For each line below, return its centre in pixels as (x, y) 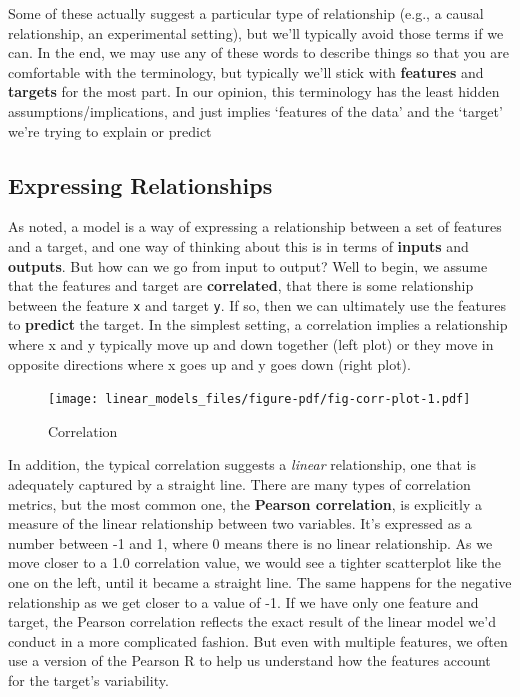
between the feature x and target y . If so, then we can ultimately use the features (257, 304)
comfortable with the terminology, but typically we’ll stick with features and (246, 71)
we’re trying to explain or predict (110, 130)
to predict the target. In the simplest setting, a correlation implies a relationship (258, 324)
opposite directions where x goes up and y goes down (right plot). (209, 363)
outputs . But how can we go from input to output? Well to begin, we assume (248, 265)
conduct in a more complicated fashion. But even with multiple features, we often (258, 640)
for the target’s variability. (88, 679)
